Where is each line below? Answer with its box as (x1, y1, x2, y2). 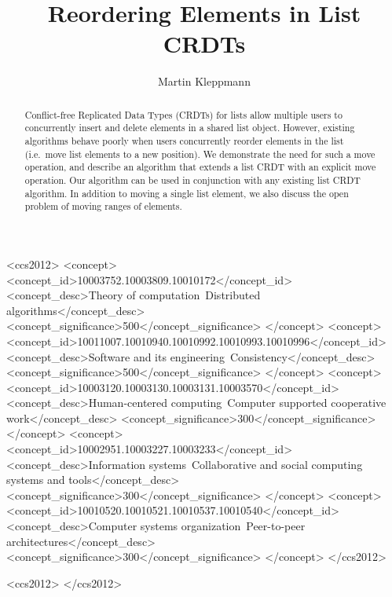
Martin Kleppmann (158, 73, 251, 90)
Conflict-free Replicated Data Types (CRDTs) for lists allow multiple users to (24, 108, 343, 121)
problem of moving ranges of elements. (24, 200, 182, 213)
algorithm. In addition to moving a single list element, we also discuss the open (24, 186, 349, 200)
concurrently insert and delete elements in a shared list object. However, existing (24, 121, 355, 134)
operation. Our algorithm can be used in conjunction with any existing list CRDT (24, 173, 361, 186)
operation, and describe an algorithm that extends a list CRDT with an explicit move (24, 160, 376, 174)
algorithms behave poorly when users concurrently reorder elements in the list (24, 134, 344, 148)
